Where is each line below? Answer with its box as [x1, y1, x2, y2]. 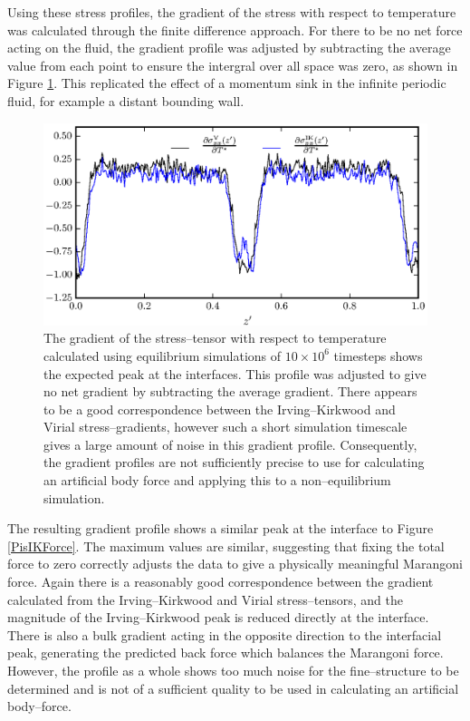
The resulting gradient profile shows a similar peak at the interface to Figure [7, 519, 434, 538]
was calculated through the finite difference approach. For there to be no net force [7, 20, 463, 39]
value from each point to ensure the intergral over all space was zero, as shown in [7, 55, 458, 74]
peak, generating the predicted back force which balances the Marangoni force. [7, 643, 444, 662]
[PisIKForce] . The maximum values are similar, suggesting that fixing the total [7, 536, 445, 555]
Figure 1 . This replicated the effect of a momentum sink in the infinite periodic [7, 73, 446, 93]
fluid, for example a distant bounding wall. [7, 91, 245, 110]
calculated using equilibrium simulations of [43, 346, 282, 365]
